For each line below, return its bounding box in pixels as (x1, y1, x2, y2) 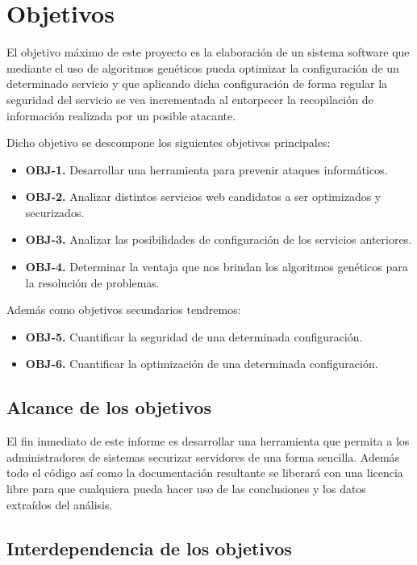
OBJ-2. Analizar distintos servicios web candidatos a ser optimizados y (25, 188, 382, 205)
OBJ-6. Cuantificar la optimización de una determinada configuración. (25, 355, 378, 372)
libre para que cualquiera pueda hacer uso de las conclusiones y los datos (6, 480, 366, 497)
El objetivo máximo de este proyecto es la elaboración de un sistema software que (6, 44, 410, 61)
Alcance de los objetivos (6, 395, 211, 420)
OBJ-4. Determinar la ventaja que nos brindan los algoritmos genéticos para (25, 258, 408, 275)
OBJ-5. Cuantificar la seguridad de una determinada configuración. (25, 328, 363, 345)
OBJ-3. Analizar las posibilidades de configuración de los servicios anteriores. (25, 231, 412, 248)
